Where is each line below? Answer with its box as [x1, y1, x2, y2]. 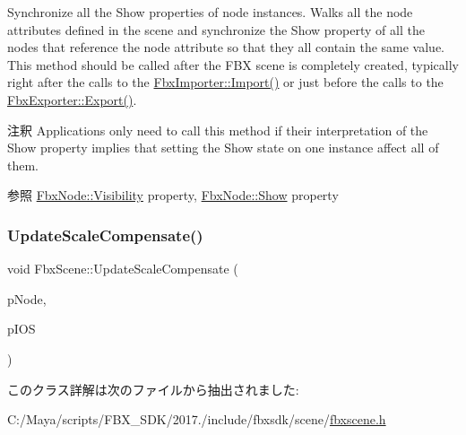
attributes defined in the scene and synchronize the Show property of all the [7, 20, 425, 39]
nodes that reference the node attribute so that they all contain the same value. [7, 38, 444, 57]
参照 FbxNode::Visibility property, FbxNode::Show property [7, 186, 339, 204]
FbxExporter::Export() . [7, 90, 137, 109]
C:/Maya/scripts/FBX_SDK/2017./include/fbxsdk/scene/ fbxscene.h [7, 410, 386, 429]
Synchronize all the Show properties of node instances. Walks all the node [7, 3, 413, 21]
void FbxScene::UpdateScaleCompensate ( [7, 259, 238, 278]
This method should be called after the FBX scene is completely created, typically [7, 55, 459, 74]
